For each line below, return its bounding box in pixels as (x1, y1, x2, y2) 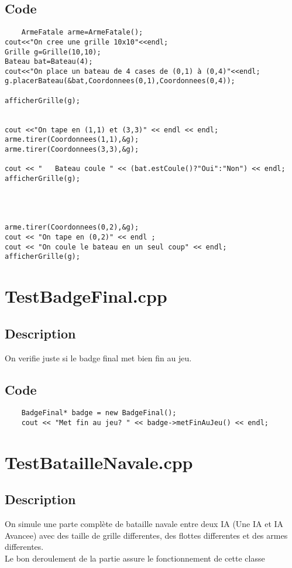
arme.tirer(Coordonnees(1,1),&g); (5, 135, 139, 144)
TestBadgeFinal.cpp (5, 284, 167, 308)
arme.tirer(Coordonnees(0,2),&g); (5, 223, 139, 232)
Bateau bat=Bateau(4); (5, 57, 93, 66)
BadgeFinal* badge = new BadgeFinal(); (21, 409, 177, 418)
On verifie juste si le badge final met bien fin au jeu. (5, 351, 192, 364)
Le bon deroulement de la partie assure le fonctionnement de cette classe (5, 552, 265, 564)
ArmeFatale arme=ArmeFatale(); (21, 28, 143, 37)
